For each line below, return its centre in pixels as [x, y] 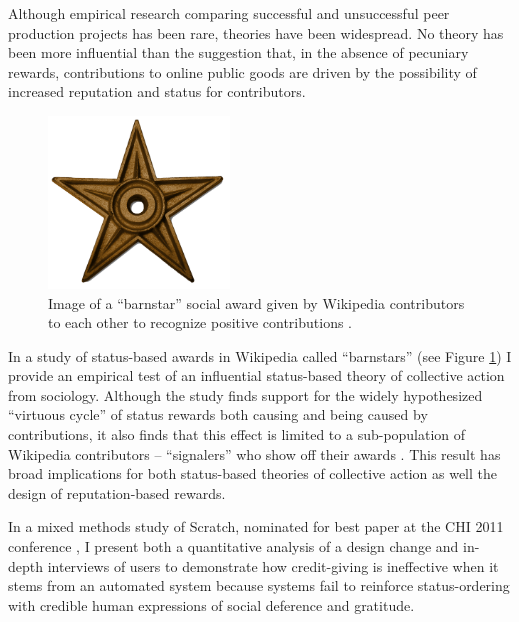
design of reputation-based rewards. [117, 492]
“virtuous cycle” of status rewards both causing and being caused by [218, 414]
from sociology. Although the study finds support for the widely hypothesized [245, 394]
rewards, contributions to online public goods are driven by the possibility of [242, 71]
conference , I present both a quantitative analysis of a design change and [233, 546]
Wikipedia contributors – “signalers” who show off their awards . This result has [254, 453]
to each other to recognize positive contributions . [200, 322]
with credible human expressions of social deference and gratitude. [211, 604]
